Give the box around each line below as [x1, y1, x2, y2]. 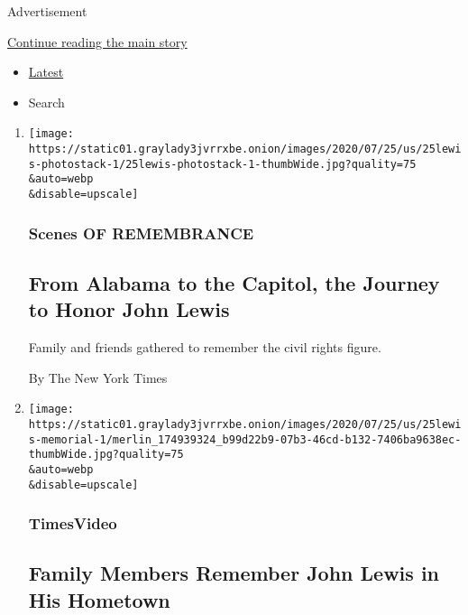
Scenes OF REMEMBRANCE [28, 221, 254, 244]
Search [28, 92, 65, 111]
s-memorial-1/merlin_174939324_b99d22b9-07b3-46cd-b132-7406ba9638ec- [28, 433, 462, 446]
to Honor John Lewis [28, 295, 230, 323]
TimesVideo [28, 512, 117, 535]
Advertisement [7, 2, 87, 20]
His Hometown [28, 585, 170, 613]
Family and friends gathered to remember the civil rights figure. [28, 338, 381, 357]
